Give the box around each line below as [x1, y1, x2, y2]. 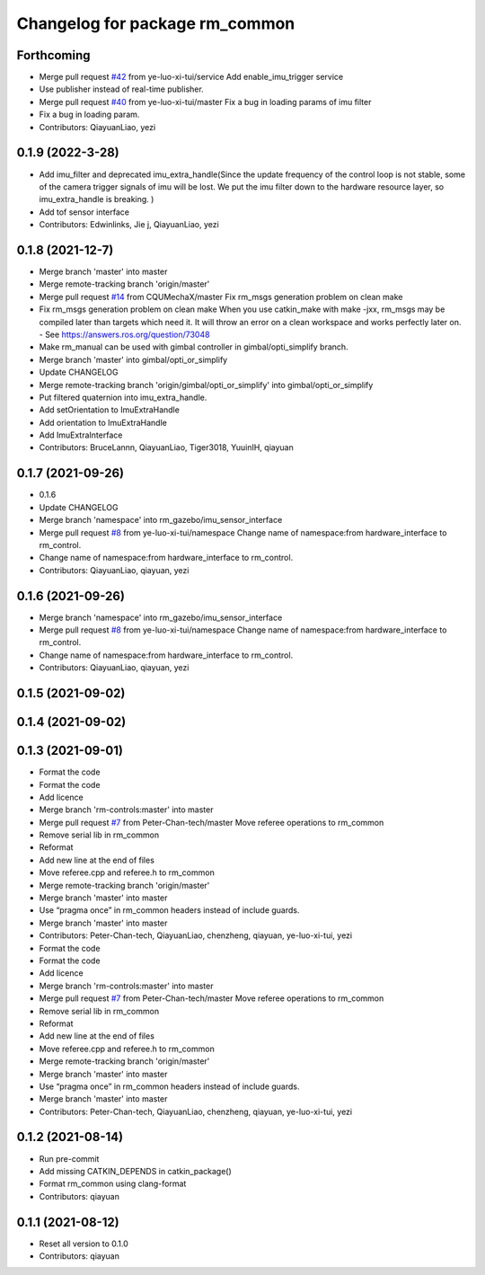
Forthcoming [16, 48, 91, 63]
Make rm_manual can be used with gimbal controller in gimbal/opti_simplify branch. [39, 341, 349, 352]
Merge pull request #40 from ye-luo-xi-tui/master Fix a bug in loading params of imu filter [39, 96, 372, 107]
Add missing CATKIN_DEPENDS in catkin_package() [39, 1165, 233, 1176]
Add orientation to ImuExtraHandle [39, 417, 168, 428]
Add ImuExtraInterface [39, 429, 123, 440]
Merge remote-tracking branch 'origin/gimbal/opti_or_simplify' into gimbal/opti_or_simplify [39, 379, 374, 390]
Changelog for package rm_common [16, 13, 295, 33]
